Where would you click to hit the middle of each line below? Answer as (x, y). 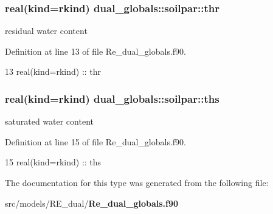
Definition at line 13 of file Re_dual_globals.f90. (96, 51)
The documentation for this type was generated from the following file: (137, 182)
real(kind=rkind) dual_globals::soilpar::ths (112, 98)
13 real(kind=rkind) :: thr (53, 71)
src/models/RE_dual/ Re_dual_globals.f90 (92, 203)
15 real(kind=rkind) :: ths (53, 162)
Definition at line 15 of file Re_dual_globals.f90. (96, 141)
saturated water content (49, 121)
